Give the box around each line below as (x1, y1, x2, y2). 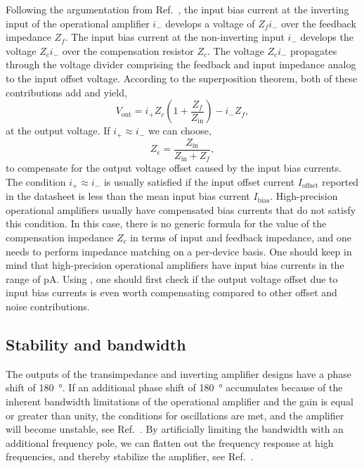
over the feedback (281, 15, 356, 30)
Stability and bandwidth (6, 333, 186, 355)
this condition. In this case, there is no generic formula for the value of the (6, 216, 327, 231)
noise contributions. (6, 298, 90, 313)
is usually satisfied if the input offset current (103, 174, 295, 189)
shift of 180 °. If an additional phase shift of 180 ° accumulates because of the (6, 380, 343, 395)
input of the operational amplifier (6, 15, 150, 30)
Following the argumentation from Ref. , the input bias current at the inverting (6, 2, 349, 16)
